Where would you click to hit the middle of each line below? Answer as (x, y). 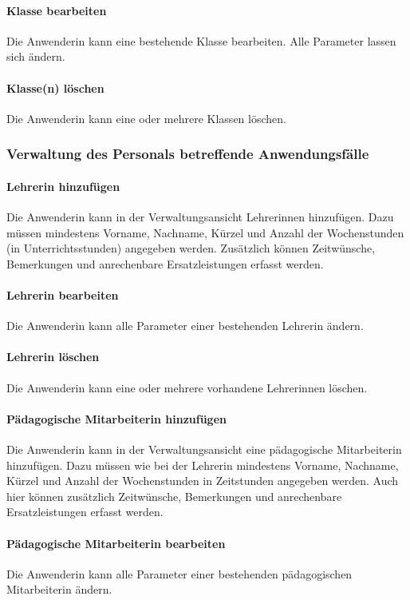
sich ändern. (36, 56)
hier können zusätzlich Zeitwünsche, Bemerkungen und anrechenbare (174, 496)
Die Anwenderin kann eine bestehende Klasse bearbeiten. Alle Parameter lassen (201, 40)
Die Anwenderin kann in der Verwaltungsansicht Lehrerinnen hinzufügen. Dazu (200, 217)
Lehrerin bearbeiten (63, 294)
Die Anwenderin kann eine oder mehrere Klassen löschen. (146, 118)
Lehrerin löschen (53, 357)
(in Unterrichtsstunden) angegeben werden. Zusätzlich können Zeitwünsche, (191, 248)
